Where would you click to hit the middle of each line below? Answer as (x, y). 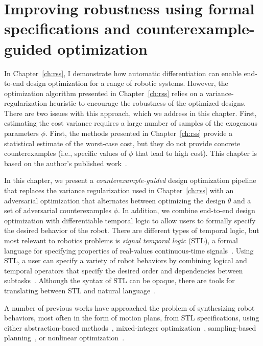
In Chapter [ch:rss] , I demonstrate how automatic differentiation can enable (123, 73)
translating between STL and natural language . (80, 290)
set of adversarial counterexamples (58, 210)
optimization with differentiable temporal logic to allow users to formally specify (130, 220)
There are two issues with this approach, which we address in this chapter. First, (130, 113)
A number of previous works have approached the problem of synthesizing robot (129, 307)
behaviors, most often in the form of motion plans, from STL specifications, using (132, 318)
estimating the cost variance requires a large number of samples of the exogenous (131, 123)
